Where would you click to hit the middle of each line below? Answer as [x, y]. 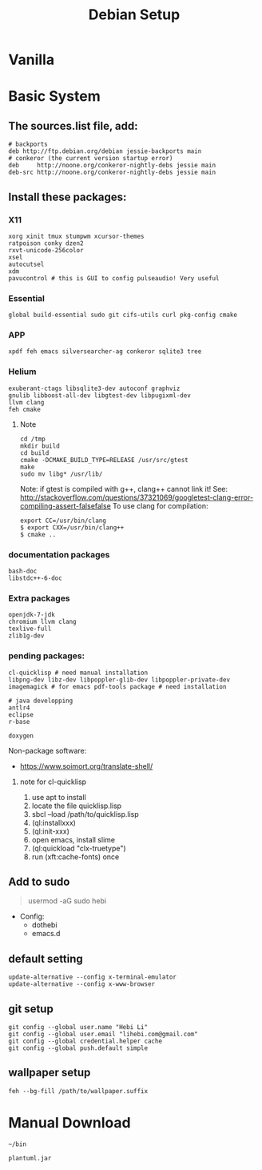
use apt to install [59, 797]
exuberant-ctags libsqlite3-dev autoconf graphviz [94, 388]
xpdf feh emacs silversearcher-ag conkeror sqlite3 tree [105, 352]
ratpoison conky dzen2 [46, 243]
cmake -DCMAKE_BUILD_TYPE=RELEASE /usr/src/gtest [104, 460]
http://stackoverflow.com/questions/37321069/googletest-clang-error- [137, 497]
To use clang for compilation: [161, 505]
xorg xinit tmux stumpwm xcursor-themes [77, 236]
